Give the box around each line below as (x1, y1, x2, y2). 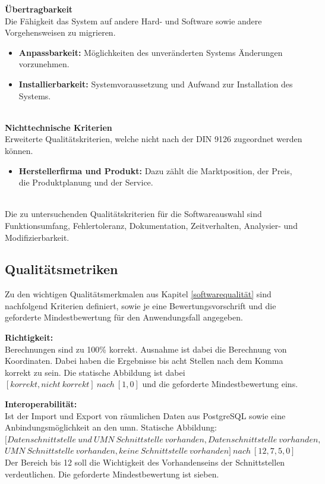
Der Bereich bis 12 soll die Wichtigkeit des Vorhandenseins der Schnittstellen (5, 456, 285, 469)
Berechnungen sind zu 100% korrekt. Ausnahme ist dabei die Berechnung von (5, 342, 287, 355)
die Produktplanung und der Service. (18, 176, 153, 188)
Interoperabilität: (5, 398, 77, 410)
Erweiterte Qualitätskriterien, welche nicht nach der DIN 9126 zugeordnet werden (5, 133, 302, 145)
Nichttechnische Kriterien (5, 121, 112, 133)
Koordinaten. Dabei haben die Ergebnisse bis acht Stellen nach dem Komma (5, 354, 283, 367)
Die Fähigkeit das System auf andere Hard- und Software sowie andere (5, 14, 262, 27)
